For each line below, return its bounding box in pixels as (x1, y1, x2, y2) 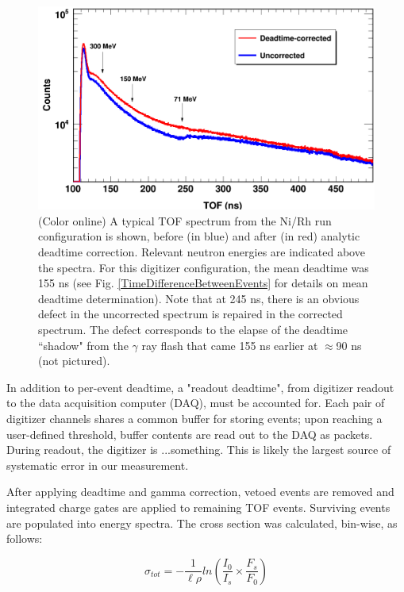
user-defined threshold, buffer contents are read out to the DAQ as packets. (6, 425, 373, 442)
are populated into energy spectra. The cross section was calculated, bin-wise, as (6, 514, 398, 531)
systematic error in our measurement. (6, 456, 189, 473)
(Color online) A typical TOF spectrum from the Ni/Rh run (38, 212, 332, 229)
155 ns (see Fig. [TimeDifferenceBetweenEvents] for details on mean (38, 275, 368, 291)
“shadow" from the (38, 336, 129, 353)
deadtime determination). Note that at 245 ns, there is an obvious (38, 290, 360, 306)
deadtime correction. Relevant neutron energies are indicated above (38, 244, 365, 260)
